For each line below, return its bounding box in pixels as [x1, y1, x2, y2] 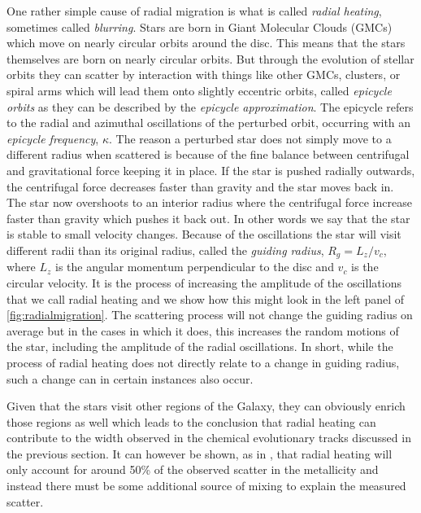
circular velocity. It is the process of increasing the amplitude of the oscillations [7, 274, 401, 291]
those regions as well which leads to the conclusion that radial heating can [7, 413, 376, 430]
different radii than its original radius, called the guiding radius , [7, 241, 324, 258]
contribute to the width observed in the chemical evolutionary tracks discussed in [7, 429, 411, 446]
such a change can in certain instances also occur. [7, 370, 254, 387]
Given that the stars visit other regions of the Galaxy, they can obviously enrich [7, 397, 406, 414]
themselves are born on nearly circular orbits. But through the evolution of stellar [7, 50, 414, 67]
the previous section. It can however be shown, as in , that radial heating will [7, 445, 393, 462]
